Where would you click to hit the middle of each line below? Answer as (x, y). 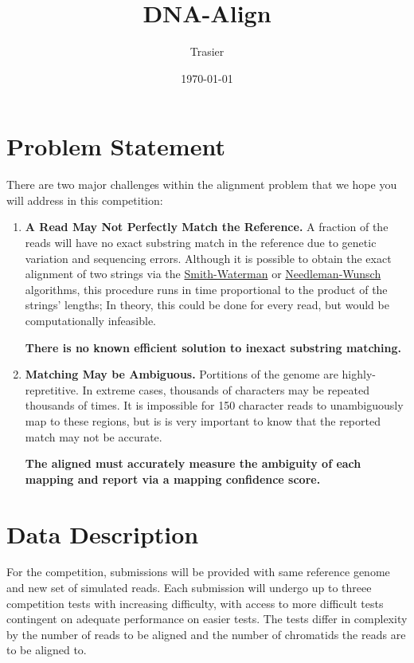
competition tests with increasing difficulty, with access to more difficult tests (195, 603)
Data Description (103, 534)
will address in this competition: (85, 200)
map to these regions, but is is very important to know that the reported (203, 420)
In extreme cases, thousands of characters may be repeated (226, 389)
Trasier (207, 51)
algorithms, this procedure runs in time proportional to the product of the (206, 289)
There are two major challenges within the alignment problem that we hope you (202, 184)
